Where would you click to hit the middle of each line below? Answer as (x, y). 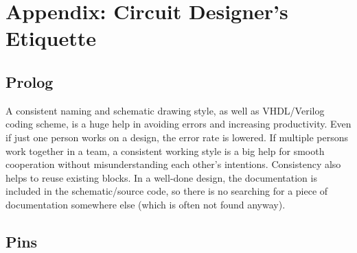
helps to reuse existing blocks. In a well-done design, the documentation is (161, 177)
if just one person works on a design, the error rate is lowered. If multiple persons (177, 137)
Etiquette (51, 38)
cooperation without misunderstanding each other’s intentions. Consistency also (173, 164)
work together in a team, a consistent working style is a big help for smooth (165, 150)
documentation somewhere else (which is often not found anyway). (146, 204)
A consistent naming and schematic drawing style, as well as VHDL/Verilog (165, 110)
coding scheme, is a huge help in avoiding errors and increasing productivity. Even (178, 124)
